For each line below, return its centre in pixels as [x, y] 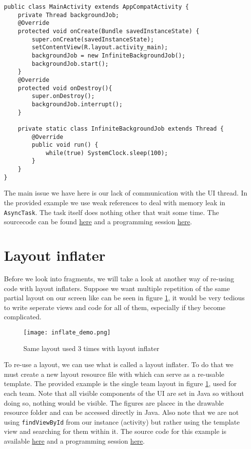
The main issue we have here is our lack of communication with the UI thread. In [126, 193]
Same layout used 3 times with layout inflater [91, 348]
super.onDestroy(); [63, 96]
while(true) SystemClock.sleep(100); [107, 153]
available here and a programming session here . [74, 441]
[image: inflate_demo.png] [67, 332]
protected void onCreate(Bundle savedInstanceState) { [108, 31]
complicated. [23, 317]
